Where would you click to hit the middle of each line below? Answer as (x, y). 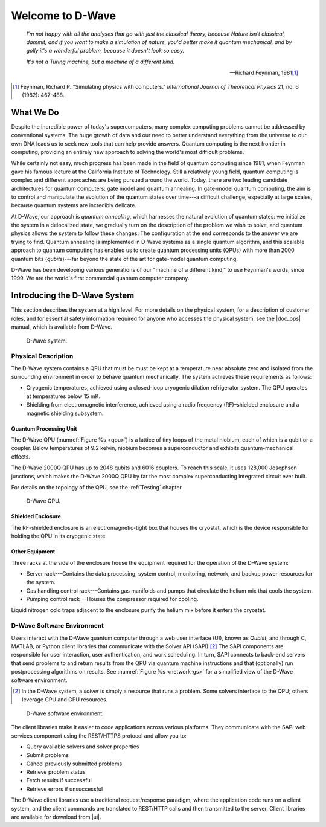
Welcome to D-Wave (64, 16)
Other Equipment (33, 552)
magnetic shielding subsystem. (65, 413)
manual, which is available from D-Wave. (62, 327)
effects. (21, 457)
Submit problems (47, 755)
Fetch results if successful (59, 780)
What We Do (35, 112)
